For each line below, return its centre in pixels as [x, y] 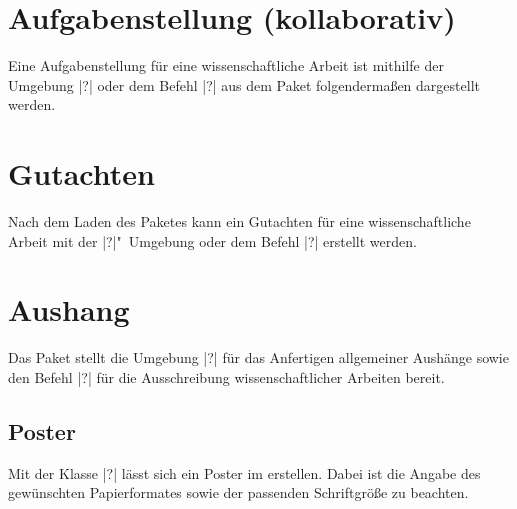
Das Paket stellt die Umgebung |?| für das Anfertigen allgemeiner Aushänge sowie [258, 357]
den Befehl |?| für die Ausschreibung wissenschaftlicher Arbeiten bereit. [226, 376]
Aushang [69, 309]
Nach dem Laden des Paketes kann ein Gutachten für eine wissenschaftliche [239, 221]
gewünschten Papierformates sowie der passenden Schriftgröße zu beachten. [238, 492]
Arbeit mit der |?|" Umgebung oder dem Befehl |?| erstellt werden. [212, 240]
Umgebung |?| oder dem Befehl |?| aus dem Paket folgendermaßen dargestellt [244, 84]
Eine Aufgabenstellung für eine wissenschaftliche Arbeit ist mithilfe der [226, 65]
